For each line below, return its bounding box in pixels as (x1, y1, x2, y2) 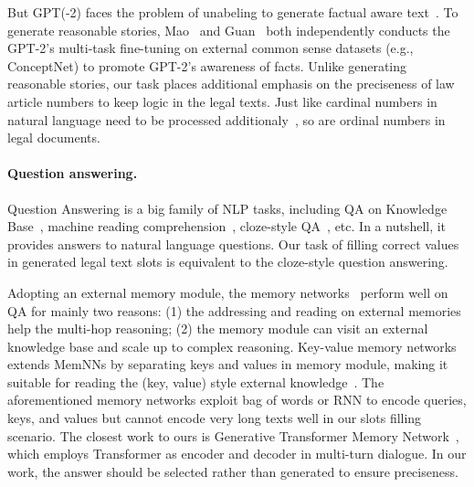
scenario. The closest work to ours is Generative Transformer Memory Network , (7, 426, 459, 445)
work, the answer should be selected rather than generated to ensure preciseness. (7, 461, 458, 481)
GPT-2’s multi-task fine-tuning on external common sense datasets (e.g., (7, 38, 414, 58)
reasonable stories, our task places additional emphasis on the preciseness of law (7, 74, 455, 93)
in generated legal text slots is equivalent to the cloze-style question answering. (7, 252, 448, 271)
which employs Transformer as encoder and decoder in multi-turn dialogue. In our (7, 444, 467, 463)
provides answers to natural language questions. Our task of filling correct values (7, 234, 459, 253)
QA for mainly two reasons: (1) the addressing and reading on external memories (7, 301, 461, 320)
